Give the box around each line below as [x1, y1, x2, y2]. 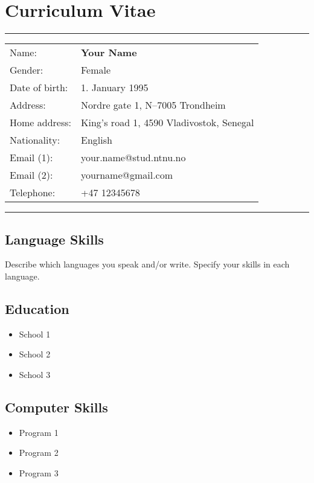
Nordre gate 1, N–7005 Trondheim [80, 98, 226, 112]
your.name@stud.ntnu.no [80, 150, 186, 165]
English [80, 133, 112, 147]
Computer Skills [5, 397, 108, 416]
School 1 [19, 327, 51, 340]
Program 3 [19, 466, 59, 479]
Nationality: [10, 133, 60, 147]
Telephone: [10, 185, 56, 200]
